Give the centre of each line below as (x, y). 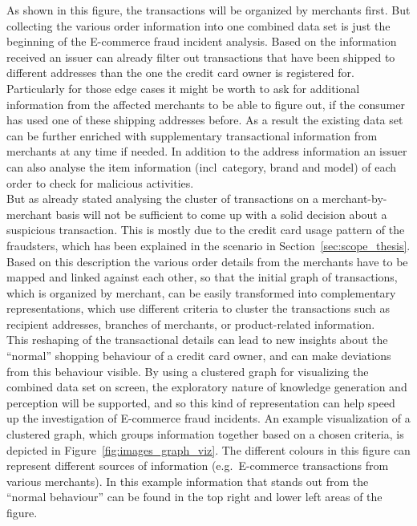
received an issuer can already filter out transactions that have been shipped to (201, 57)
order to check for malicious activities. (100, 182)
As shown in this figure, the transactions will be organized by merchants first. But (208, 10)
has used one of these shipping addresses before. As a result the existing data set (205, 120)
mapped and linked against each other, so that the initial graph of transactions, (202, 277)
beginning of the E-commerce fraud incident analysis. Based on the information (202, 41)
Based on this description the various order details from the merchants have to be (207, 261)
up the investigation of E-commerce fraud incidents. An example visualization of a (208, 418)
